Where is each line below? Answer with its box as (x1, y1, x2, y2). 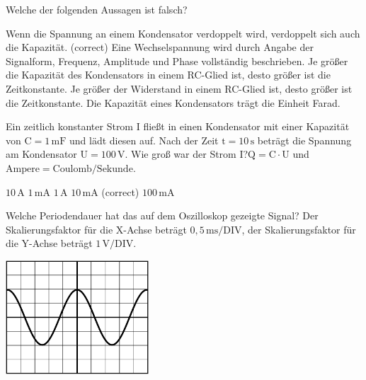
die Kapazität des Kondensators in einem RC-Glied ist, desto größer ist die (6, 67, 331, 82)
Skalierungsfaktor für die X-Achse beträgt (6, 221, 187, 236)
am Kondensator (6, 146, 77, 161)
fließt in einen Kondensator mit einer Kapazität (143, 119, 350, 134)
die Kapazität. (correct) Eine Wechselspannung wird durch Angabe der (6, 40, 314, 54)
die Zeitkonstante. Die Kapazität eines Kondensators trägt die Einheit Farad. (6, 95, 341, 110)
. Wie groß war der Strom (125, 146, 236, 161)
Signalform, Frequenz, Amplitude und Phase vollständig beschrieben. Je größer (6, 53, 348, 68)
